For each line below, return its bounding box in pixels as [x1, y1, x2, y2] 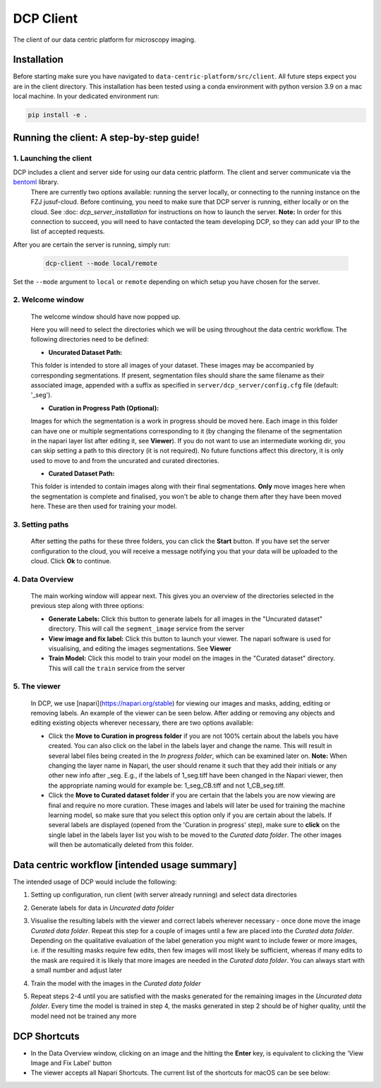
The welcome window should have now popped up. [30, 312, 181, 321]
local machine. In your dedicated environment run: [13, 92, 159, 100]
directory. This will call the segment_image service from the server [48, 624, 245, 633]
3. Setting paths [13, 520, 69, 530]
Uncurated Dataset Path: [48, 348, 123, 356]
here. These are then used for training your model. [30, 502, 178, 510]
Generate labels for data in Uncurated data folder [30, 903, 174, 912]
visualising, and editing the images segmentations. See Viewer [48, 644, 232, 653]
